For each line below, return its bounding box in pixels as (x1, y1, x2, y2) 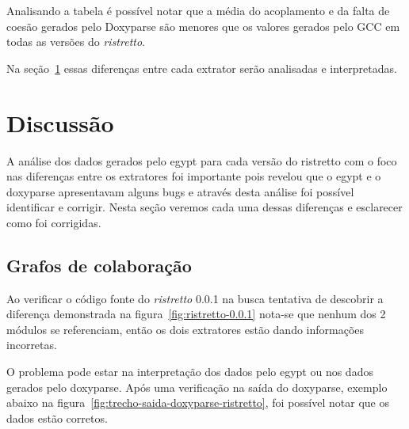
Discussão (6, 106, 114, 139)
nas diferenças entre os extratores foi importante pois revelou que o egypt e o (6, 168, 381, 184)
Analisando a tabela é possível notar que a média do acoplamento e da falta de (6, 2, 390, 18)
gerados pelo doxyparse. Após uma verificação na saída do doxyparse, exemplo (6, 378, 388, 395)
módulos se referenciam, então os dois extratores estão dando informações (6, 321, 365, 337)
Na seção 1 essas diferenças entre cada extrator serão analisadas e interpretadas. (6, 59, 397, 76)
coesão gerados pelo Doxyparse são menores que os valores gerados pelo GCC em (6, 17, 400, 34)
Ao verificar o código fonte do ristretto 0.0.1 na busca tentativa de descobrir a (6, 290, 384, 306)
